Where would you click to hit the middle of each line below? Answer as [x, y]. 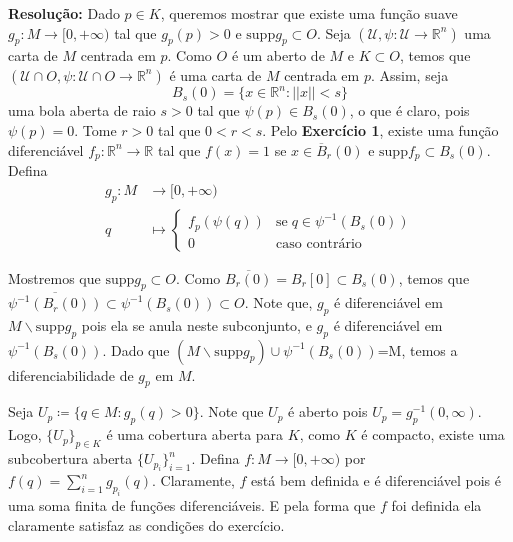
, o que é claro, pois [409, 110]
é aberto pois [328, 411]
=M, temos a [417, 349]
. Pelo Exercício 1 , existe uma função [380, 130]
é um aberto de [278, 55]
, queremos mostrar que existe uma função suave [309, 13]
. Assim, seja [409, 74]
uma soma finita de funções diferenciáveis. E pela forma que [192, 505]
